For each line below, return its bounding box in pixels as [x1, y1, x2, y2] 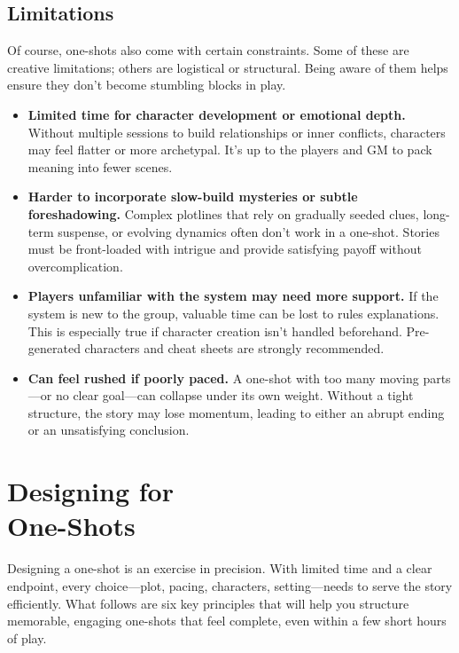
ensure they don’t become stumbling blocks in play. [7, 75, 286, 94]
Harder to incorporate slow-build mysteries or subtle [27, 187, 358, 206]
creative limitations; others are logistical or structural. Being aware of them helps [7, 58, 448, 76]
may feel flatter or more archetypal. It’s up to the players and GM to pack [27, 140, 432, 159]
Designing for [7, 473, 174, 509]
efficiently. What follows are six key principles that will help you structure [7, 594, 409, 612]
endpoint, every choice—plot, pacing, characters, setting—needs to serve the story [7, 576, 453, 594]
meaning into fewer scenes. [27, 157, 173, 176]
